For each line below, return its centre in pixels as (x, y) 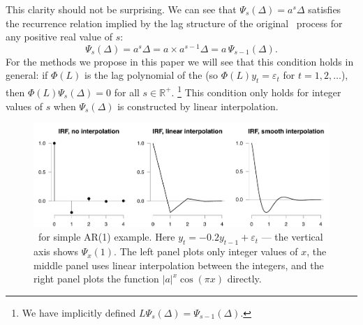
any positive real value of (59, 37)
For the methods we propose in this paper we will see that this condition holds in (180, 61)
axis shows (56, 251)
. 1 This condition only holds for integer (256, 91)
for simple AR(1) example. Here (106, 237)
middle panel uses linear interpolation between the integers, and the (179, 265)
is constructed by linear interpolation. (198, 106)
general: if (27, 75)
